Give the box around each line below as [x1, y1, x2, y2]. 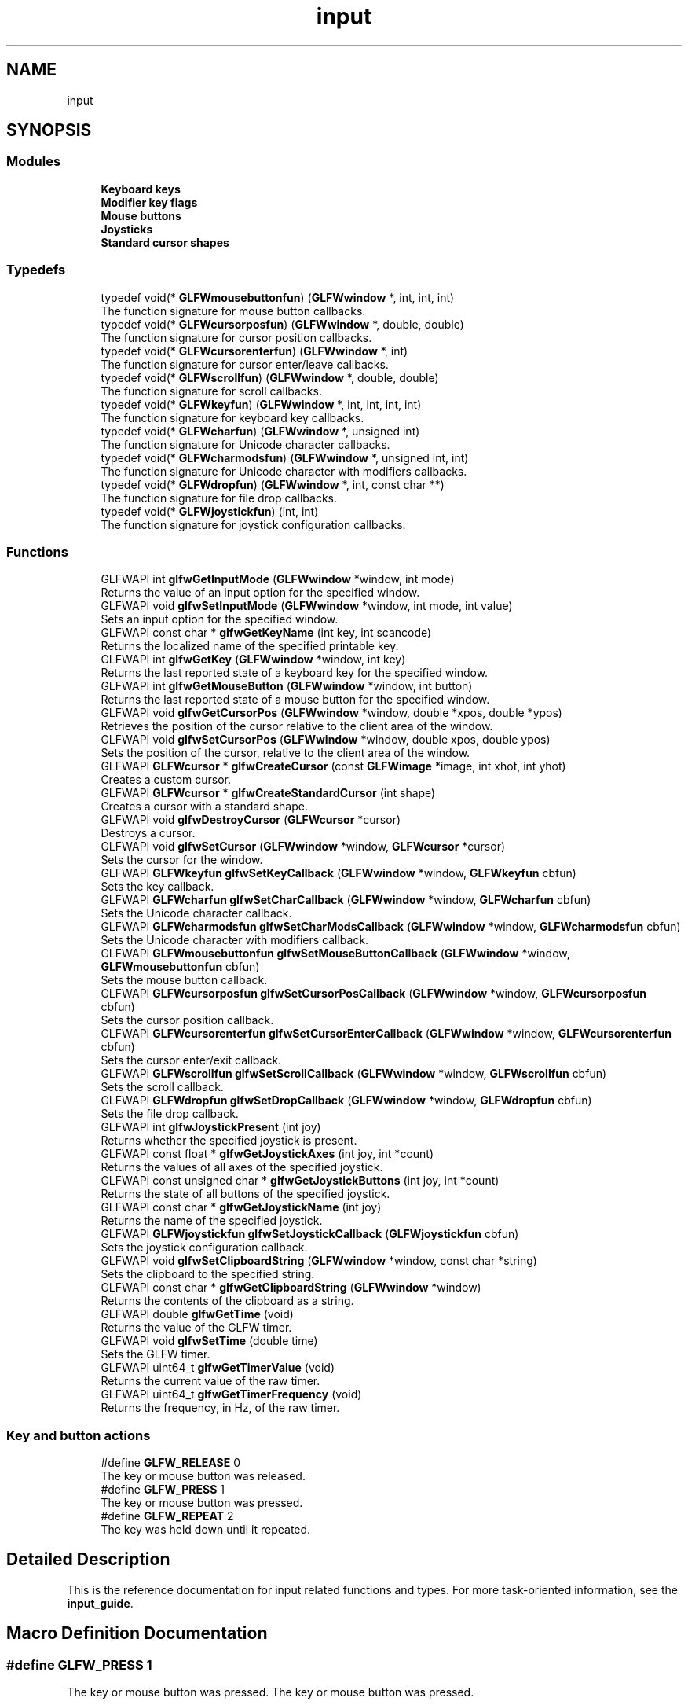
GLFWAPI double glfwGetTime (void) [101, 1307, 294, 1321]
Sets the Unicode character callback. [101, 906, 292, 920]
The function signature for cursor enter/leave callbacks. [101, 357, 389, 371]
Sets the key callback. [101, 880, 214, 894]
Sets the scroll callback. [101, 1080, 224, 1094]
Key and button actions [6, 1427, 151, 1443]
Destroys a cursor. [101, 826, 196, 840]
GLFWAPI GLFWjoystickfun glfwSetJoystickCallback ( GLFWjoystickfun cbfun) [101, 1227, 519, 1241]
